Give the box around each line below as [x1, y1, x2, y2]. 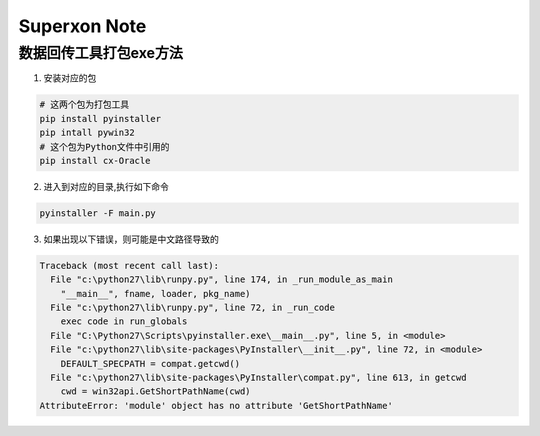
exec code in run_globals [60, 316, 188, 327]
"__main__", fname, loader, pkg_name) [60, 288, 251, 299]
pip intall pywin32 [39, 127, 135, 139]
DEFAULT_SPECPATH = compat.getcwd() [60, 358, 240, 369]
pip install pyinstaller [39, 113, 162, 124]
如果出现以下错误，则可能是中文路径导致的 [43, 233, 219, 245]
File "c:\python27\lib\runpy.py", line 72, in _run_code [50, 302, 335, 314]
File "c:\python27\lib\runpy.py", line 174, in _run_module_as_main [50, 274, 394, 285]
